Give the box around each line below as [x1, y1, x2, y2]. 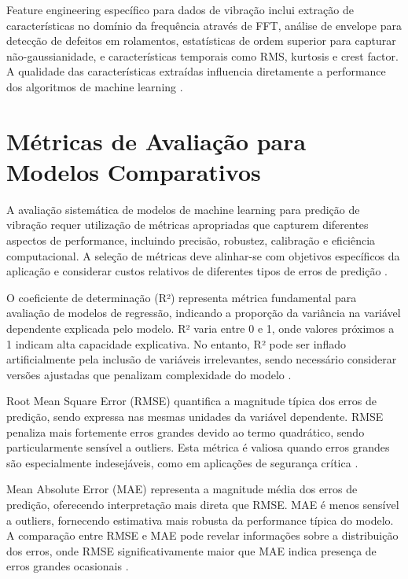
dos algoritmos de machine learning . [6, 78, 183, 94]
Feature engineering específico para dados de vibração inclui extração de [6, 2, 354, 17]
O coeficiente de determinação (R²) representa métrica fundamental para [6, 289, 357, 305]
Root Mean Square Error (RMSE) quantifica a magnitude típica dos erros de [6, 393, 377, 409]
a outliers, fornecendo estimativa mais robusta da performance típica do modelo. [6, 511, 394, 528]
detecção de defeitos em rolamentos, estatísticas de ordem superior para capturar [6, 32, 396, 49]
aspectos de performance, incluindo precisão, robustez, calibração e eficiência [6, 232, 376, 249]
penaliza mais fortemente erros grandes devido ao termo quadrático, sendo [6, 423, 365, 440]
